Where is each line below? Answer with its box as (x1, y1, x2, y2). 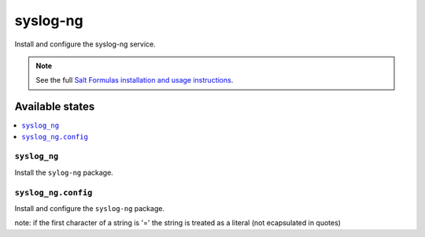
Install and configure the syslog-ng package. (14, 203, 165, 213)
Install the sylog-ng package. (14, 168, 113, 177)
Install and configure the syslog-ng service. (14, 39, 157, 49)
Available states (14, 100, 95, 113)
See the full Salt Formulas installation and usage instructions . (35, 76, 234, 85)
